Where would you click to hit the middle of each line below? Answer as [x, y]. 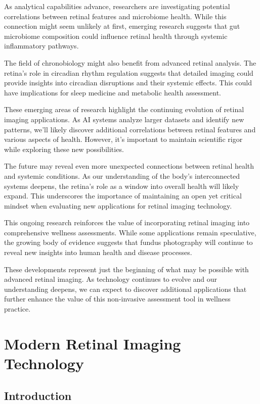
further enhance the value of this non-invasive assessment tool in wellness [117, 299]
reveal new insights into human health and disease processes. [98, 252]
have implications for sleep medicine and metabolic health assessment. [113, 92]
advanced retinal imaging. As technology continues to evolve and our [111, 279]
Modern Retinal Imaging [93, 343]
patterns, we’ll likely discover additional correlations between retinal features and [130, 129]
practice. [17, 309]
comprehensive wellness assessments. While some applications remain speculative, [130, 232]
